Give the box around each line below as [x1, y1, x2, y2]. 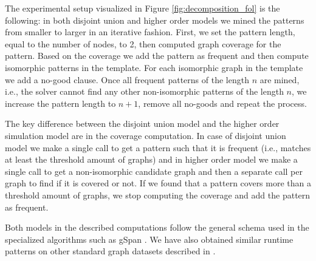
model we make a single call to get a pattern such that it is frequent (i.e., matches [5, 141, 311, 154]
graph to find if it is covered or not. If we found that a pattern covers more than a [5, 177, 311, 189]
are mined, [259, 73, 300, 86]
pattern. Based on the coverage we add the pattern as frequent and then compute [5, 49, 309, 62]
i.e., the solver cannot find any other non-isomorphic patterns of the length [5, 85, 284, 98]
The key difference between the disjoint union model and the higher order [5, 117, 280, 130]
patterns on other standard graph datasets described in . [5, 245, 216, 257]
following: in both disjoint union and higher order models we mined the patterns [5, 13, 304, 26]
